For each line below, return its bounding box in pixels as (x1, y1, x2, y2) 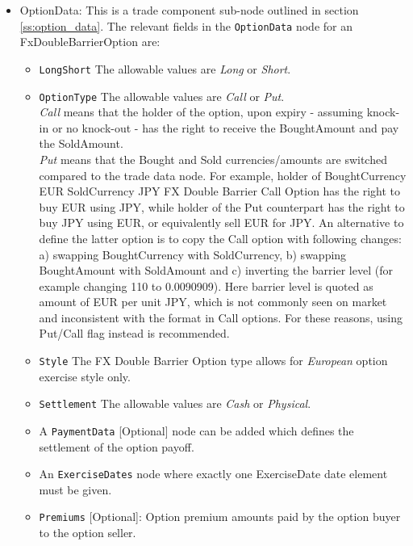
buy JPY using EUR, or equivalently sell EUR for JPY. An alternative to (39, 214, 404, 231)
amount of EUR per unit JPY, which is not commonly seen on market (39, 293, 387, 310)
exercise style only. (39, 367, 131, 384)
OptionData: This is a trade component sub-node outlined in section (19, 2, 359, 18)
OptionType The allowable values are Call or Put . (39, 87, 285, 104)
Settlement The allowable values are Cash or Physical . (39, 395, 311, 412)
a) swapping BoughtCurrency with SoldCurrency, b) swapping (39, 246, 347, 262)
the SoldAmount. (39, 135, 123, 152)
